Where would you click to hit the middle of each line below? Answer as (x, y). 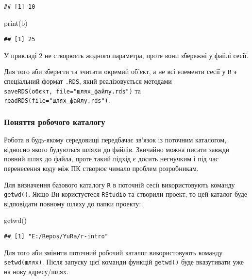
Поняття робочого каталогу (55, 121)
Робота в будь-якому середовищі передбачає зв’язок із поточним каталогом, (115, 140)
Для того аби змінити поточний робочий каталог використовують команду (113, 252)
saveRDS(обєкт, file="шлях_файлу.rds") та (73, 90)
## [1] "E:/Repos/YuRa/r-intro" (56, 237)
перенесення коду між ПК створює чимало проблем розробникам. (101, 168)
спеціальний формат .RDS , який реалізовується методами (88, 81)
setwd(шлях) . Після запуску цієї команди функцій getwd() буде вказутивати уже (124, 262)
